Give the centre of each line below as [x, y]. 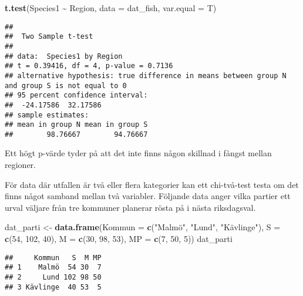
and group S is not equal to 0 [66, 85]
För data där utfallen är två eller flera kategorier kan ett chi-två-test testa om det [152, 184]
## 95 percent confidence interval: [76, 95]
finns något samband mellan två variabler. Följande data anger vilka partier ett [148, 196]
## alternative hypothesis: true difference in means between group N [146, 75]
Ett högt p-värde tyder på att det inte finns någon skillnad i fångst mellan [138, 153]
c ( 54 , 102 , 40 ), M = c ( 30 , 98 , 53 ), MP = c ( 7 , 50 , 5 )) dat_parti [119, 239]
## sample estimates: [47, 115]
